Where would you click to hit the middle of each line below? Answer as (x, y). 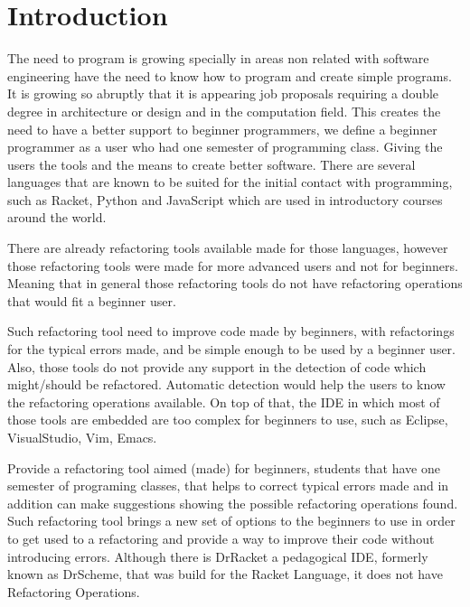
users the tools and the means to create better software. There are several (211, 164)
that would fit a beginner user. (92, 300)
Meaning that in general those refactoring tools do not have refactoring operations (235, 283)
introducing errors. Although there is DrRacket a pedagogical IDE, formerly (218, 556)
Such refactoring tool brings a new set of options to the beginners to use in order (231, 521)
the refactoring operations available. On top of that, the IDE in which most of (224, 402)
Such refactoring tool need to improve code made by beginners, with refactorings (231, 331)
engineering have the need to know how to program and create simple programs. (230, 75)
